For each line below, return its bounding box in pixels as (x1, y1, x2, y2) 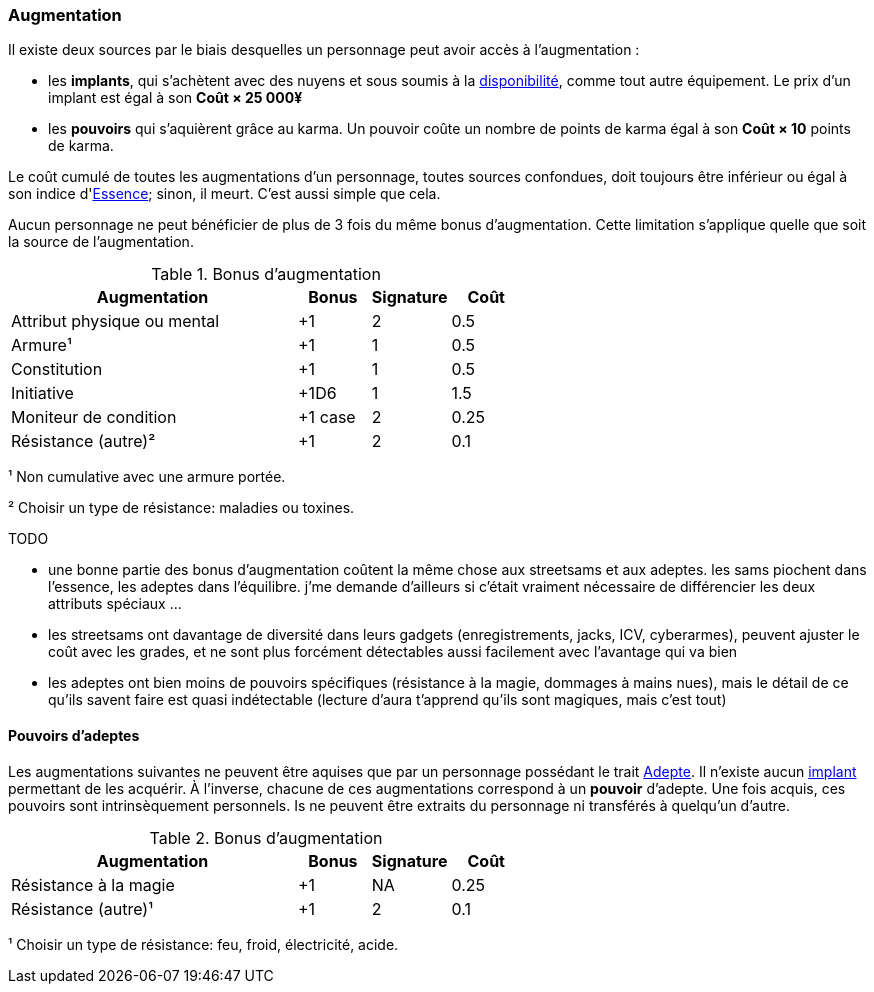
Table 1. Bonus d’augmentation (151, 264, 381, 285)
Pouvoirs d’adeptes (8, 726, 140, 744)
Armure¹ (11, 335, 72, 356)
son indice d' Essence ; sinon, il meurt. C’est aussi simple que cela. (8, 185, 441, 203)
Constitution (11, 359, 103, 380)
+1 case (298, 407, 356, 428)
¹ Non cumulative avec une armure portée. (8, 468, 286, 486)
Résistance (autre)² (11, 431, 156, 452)
